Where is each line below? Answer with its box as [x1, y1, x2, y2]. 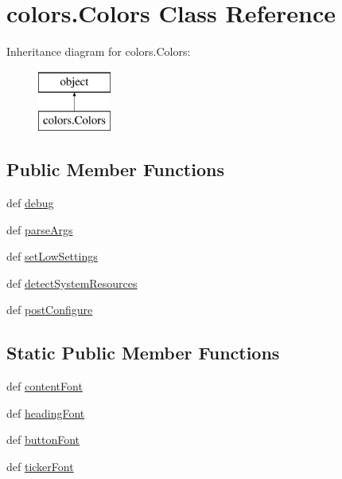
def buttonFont [6, 431, 80, 448]
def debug [6, 194, 54, 211]
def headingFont [6, 404, 85, 421]
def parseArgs [6, 221, 73, 238]
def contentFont [6, 378, 83, 395]
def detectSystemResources [6, 274, 138, 291]
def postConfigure [6, 301, 93, 318]
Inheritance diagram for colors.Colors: [6, 43, 191, 60]
